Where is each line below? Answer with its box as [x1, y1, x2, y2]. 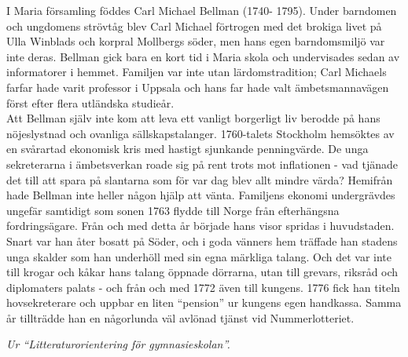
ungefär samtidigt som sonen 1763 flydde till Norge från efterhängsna [6, 202, 340, 218]
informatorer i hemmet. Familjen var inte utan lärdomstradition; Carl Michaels [6, 64, 387, 80]
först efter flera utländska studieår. [6, 94, 175, 111]
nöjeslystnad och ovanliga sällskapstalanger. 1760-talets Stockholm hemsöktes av [6, 125, 395, 141]
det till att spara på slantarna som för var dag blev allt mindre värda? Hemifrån [6, 171, 393, 188]
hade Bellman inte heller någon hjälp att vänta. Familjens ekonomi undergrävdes [6, 187, 395, 203]
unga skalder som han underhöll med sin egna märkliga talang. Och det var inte [6, 248, 392, 264]
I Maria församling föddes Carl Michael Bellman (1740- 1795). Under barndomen [6, 2, 397, 18]
